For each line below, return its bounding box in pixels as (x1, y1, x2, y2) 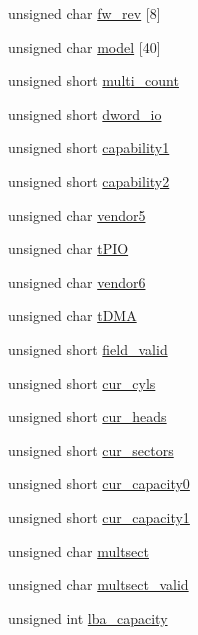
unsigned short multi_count (8, 70, 179, 91)
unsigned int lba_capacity (8, 607, 168, 628)
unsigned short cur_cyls (8, 372, 156, 393)
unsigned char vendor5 (8, 204, 146, 225)
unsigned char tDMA (8, 305, 137, 326)
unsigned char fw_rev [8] (8, 3, 161, 23)
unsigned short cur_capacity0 (8, 473, 190, 494)
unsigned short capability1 (8, 137, 170, 158)
